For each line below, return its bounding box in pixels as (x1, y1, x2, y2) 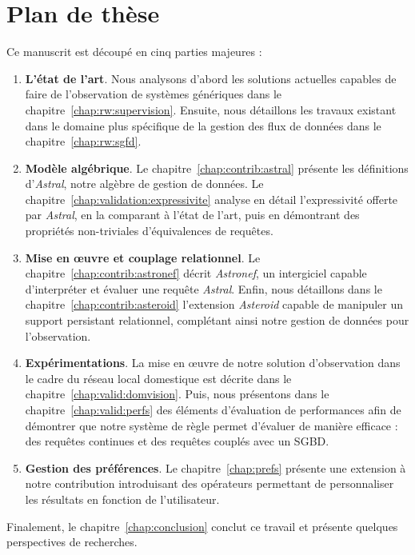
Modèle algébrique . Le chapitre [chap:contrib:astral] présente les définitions (25, 159, 409, 176)
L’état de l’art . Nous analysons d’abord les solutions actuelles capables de (25, 70, 397, 86)
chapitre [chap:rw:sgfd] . (25, 133, 142, 150)
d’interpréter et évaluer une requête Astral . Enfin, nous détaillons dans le (25, 280, 382, 297)
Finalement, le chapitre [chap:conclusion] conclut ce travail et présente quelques (6, 517, 398, 534)
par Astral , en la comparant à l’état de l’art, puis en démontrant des (25, 206, 360, 223)
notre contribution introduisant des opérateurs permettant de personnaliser (25, 475, 394, 492)
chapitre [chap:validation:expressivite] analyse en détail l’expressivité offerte (25, 190, 398, 207)
